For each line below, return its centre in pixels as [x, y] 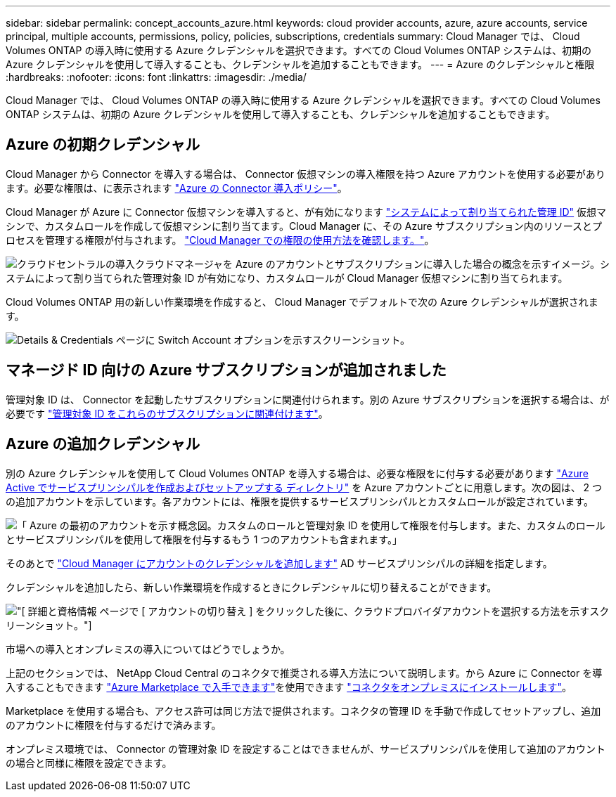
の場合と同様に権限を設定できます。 [89, 763]
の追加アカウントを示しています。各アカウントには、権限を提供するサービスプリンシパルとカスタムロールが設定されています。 [300, 501]
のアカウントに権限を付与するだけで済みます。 [114, 725]
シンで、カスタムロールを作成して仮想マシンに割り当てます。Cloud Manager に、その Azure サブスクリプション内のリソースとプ [304, 226]
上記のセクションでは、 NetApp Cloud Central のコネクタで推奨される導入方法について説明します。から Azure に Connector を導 [304, 673]
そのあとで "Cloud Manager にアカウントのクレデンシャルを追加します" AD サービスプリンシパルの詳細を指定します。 [279, 563]
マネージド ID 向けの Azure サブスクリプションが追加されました [226, 370]
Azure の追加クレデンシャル [103, 444]
